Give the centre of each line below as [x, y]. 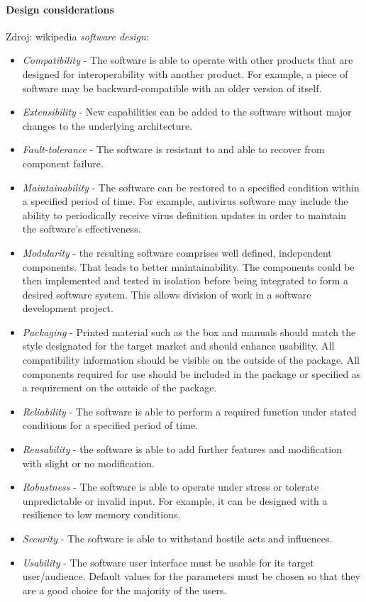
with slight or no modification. [88, 463]
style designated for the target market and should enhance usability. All [178, 346]
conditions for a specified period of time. [110, 425]
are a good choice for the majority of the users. [124, 590]
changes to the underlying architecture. [107, 125]
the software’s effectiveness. [82, 229]
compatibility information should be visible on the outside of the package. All [191, 360]
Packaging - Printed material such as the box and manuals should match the [189, 331]
